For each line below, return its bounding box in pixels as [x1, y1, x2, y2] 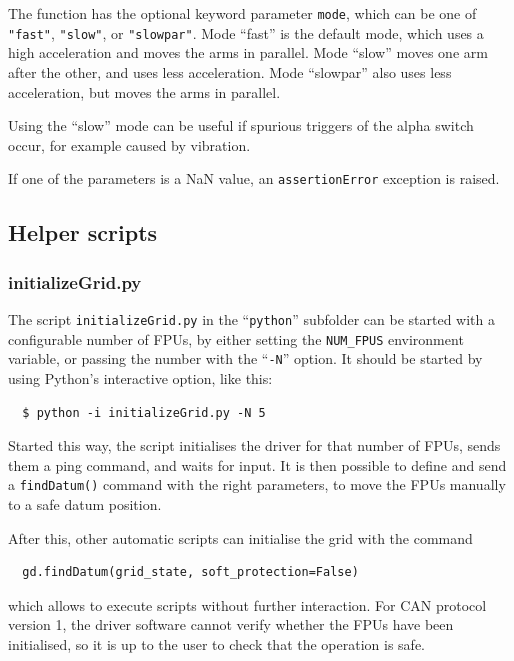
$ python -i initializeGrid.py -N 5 [22, 405, 266, 420]
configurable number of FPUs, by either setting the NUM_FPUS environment [8, 328, 464, 349]
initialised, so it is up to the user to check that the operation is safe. [8, 633, 426, 654]
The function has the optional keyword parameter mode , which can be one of [8, 3, 477, 23]
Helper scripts [8, 217, 158, 248]
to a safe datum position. [8, 493, 162, 514]
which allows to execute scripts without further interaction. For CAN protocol [8, 594, 487, 615]
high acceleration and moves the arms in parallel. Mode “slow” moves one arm [8, 42, 488, 63]
